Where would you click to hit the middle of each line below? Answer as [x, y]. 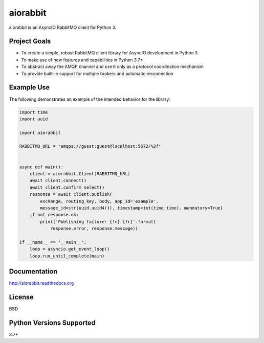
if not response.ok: [54, 215]
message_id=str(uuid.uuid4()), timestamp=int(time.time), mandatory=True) [132, 208]
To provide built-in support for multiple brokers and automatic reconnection [97, 73]
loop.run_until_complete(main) [67, 256]
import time [34, 112]
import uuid [34, 119]
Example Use [29, 87]
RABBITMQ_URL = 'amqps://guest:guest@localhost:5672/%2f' [90, 146]
